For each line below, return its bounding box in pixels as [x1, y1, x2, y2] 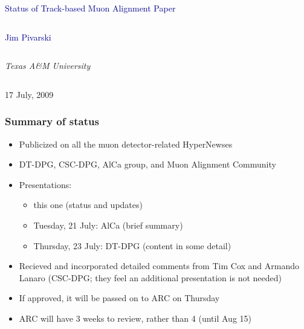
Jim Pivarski [5, 30, 51, 43]
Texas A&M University [5, 59, 91, 72]
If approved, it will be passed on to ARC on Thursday [19, 292, 220, 304]
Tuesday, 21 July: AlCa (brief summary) [33, 218, 183, 231]
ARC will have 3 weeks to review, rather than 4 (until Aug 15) [19, 311, 251, 324]
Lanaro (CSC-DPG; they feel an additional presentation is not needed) [19, 271, 282, 284]
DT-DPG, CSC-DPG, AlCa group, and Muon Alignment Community [19, 158, 276, 171]
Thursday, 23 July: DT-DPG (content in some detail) [33, 239, 231, 252]
